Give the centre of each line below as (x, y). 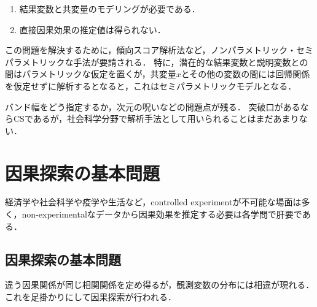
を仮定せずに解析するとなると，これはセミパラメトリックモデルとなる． (151, 85)
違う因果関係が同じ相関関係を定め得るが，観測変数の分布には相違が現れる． (160, 285)
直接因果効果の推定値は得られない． (92, 29)
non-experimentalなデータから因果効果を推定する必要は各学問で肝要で (162, 214)
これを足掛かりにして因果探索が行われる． (91, 297)
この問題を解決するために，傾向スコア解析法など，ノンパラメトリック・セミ (159, 50)
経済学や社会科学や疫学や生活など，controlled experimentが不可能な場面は (153, 202)
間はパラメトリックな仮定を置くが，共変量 (91, 74)
